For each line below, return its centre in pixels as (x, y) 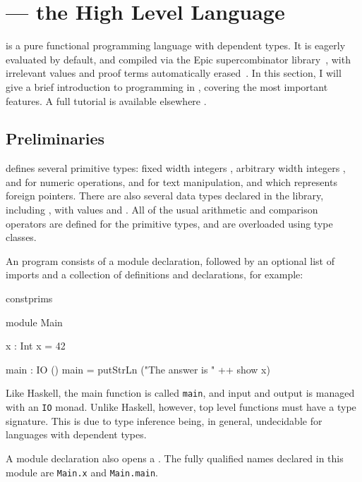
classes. (21, 237)
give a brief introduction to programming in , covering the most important (167, 86)
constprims (29, 298)
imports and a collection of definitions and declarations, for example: (155, 274)
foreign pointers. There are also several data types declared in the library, (165, 196)
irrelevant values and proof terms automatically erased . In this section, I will (174, 73)
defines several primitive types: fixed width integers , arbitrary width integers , (176, 168)
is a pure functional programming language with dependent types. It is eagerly (176, 45)
